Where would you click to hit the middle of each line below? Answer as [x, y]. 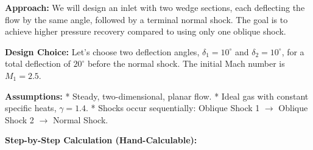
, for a [293, 51]
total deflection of [38, 63]
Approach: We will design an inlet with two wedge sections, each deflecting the [155, 7]
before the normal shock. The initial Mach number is [186, 63]
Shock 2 [19, 119]
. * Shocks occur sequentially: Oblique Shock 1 [173, 108]
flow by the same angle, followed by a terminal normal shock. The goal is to [146, 19]
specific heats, [31, 108]
